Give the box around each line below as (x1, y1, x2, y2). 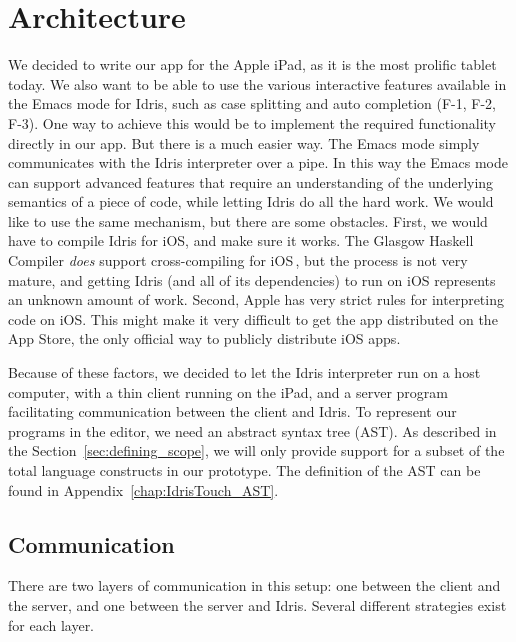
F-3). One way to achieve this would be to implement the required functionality (8, 112, 497, 133)
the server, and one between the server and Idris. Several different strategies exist (8, 594, 507, 615)
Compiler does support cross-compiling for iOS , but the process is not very (8, 250, 468, 271)
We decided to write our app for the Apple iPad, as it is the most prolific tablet (8, 54, 497, 75)
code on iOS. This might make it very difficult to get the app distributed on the (8, 308, 498, 329)
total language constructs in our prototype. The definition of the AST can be (8, 460, 481, 480)
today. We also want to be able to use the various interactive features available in (8, 73, 507, 94)
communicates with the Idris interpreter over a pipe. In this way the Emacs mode (8, 152, 508, 173)
